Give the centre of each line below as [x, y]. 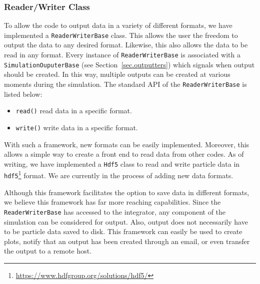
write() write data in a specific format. [77, 127]
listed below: [23, 94]
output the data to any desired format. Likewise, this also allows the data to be [126, 45]
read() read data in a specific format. [74, 111]
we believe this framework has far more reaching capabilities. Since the [112, 202]
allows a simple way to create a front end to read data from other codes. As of [124, 154]
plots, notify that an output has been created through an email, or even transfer [127, 241]
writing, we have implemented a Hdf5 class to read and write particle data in [122, 163]
